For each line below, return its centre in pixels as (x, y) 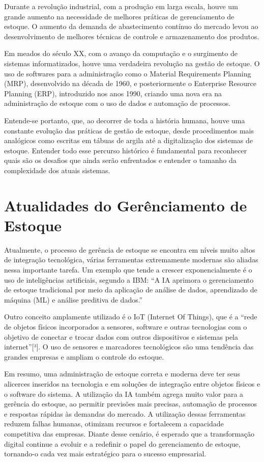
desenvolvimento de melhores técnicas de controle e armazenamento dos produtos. (132, 36)
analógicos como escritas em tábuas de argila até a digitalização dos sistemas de (129, 140)
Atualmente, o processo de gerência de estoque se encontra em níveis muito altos (130, 249)
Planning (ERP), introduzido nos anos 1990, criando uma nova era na (113, 93)
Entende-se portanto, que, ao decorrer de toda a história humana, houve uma (125, 120)
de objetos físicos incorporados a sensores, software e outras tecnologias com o (126, 326)
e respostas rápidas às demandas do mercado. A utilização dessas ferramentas (125, 413)
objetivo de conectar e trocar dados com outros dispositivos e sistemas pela (121, 336)
